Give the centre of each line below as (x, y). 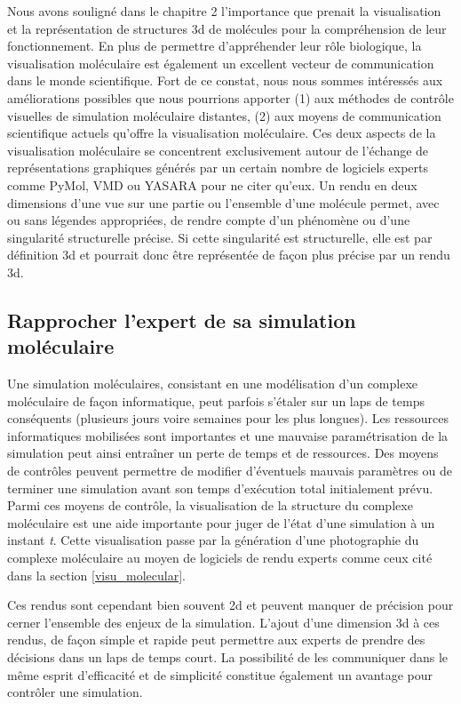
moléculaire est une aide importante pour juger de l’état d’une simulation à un (221, 522)
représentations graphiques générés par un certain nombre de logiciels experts (218, 168)
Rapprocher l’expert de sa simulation (182, 320)
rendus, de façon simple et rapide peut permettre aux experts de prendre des (216, 640)
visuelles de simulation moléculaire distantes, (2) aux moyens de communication (224, 115)
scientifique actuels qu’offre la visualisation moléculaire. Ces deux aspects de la (222, 133)
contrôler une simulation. (75, 692)
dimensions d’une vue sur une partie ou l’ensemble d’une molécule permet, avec (223, 202)
